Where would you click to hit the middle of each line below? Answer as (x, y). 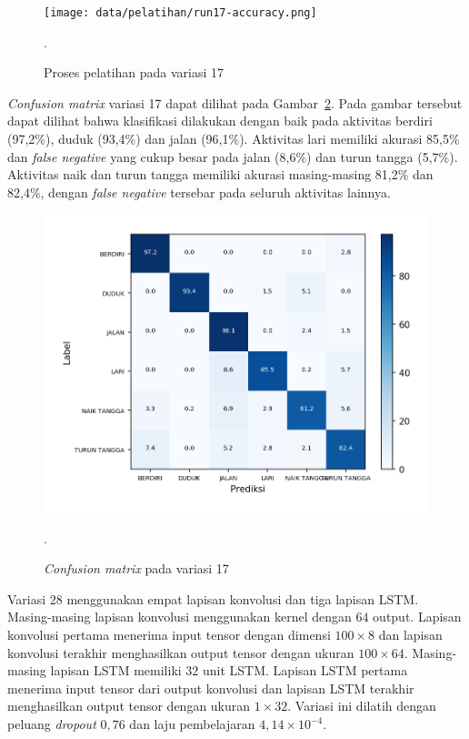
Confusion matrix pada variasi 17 (136, 568)
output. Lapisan (417, 617)
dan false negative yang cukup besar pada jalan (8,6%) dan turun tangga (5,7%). (233, 156)
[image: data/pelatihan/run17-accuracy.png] (180, 13)
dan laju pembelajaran (192, 724)
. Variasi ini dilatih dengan (362, 706)
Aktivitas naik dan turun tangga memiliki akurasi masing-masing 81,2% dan (220, 174)
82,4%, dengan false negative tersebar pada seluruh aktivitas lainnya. (199, 192)
